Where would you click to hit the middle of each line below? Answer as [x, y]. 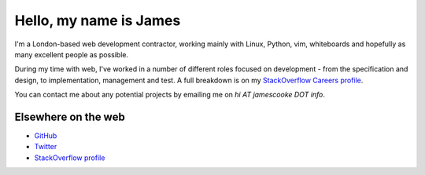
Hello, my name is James [98, 20]
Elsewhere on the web [70, 117]
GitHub [46, 136]
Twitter [46, 147]
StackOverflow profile [70, 158]
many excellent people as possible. [72, 54]
